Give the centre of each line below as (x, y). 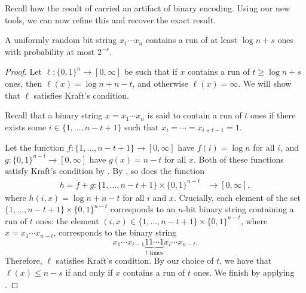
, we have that (246, 260)
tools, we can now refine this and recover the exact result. (111, 19)
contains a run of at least (192, 40)
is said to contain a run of (195, 115)
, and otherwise (160, 83)
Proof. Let (23, 71)
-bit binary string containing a (238, 209)
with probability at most (50, 51)
